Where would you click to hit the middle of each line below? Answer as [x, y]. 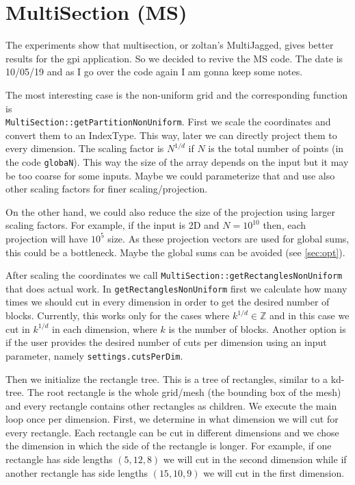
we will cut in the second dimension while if [255, 459]
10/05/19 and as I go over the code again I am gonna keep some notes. [154, 72]
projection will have [47, 238]
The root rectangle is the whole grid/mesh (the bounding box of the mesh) [184, 392]
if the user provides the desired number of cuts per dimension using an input [166, 342]
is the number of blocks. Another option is [257, 328]
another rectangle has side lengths [77, 472]
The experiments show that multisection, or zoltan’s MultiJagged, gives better [170, 45]
